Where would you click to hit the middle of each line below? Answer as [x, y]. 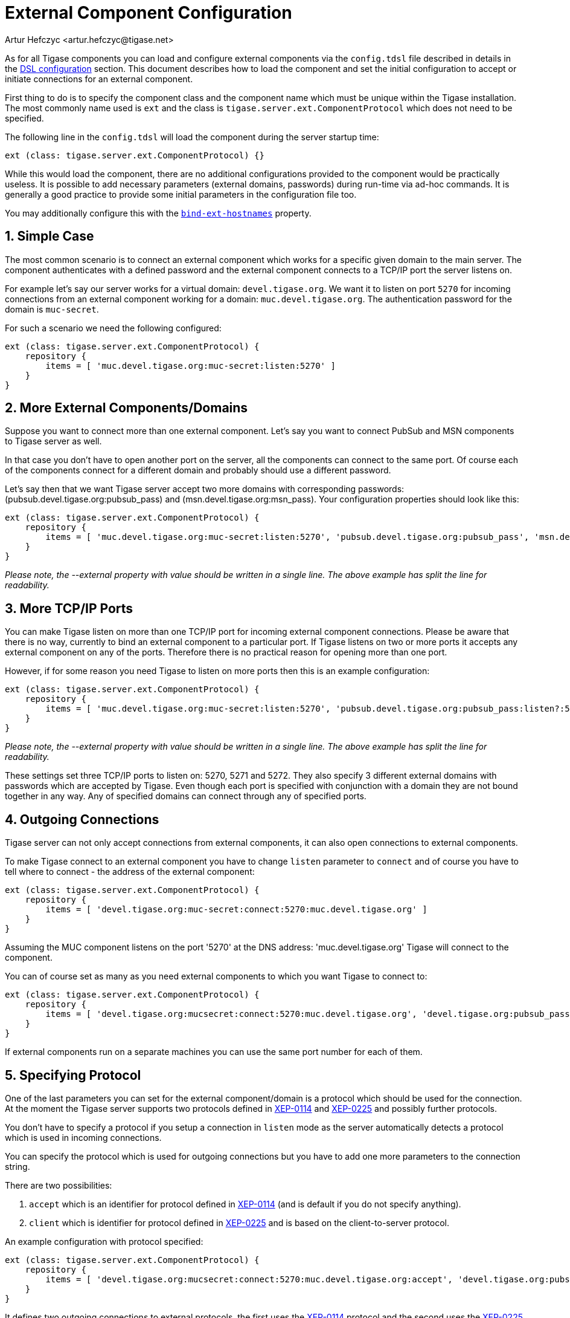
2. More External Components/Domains [126, 408]
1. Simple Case [50, 236]
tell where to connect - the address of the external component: [130, 872]
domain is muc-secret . [52, 309]
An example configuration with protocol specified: [104, 1241]
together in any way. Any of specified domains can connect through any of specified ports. [186, 796]
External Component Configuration [149, 13]
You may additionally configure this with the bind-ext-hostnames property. [158, 213]
